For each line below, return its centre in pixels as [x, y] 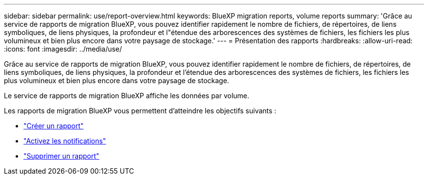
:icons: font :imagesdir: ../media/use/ [63, 49]
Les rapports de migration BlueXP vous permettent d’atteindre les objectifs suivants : [140, 111]
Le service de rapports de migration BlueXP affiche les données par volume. [127, 96]
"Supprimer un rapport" [62, 156]
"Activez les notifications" [65, 141]
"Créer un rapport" [54, 126]
